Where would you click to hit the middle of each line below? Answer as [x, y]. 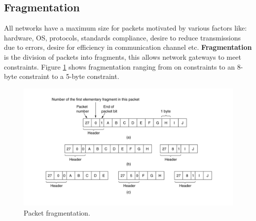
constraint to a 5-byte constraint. [69, 76]
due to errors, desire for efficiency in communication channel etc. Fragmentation [128, 47]
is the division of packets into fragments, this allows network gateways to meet [123, 56]
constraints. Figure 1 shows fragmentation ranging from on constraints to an [119, 66]
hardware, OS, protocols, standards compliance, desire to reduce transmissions [123, 37]
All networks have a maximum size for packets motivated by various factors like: [126, 28]
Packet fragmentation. [57, 212]
